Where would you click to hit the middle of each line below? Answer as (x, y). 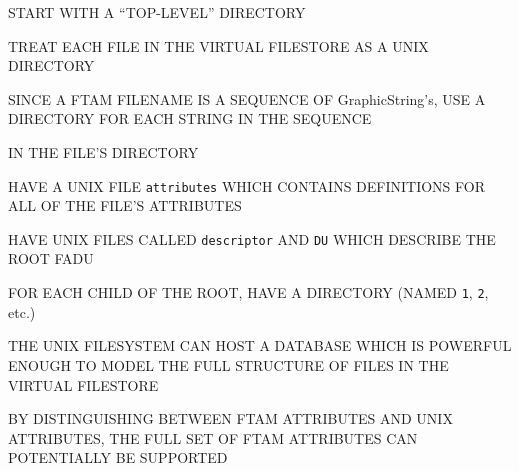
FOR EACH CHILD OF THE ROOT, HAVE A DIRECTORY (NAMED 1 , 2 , (248, 292)
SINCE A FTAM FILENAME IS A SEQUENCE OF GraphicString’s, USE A (247, 98)
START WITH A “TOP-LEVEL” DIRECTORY (157, 12)
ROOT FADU (51, 258)
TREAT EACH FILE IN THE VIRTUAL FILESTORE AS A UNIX (218, 45)
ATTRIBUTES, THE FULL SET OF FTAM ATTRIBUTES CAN (213, 437)
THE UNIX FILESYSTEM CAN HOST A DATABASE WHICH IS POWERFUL (260, 345)
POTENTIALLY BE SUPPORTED (118, 457)
